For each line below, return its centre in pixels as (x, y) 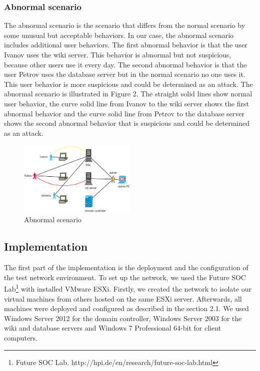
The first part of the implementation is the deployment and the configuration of (126, 267)
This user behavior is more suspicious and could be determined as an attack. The (128, 84)
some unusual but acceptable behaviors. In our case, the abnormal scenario (119, 35)
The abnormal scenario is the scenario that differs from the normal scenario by (125, 25)
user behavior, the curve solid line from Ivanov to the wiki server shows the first (126, 103)
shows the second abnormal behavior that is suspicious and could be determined (127, 123)
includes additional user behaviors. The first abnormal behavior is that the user (126, 45)
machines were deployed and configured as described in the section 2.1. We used (126, 308)
